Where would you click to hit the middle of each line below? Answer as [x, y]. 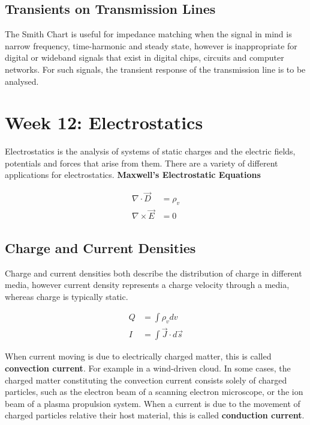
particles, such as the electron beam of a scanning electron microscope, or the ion [154, 392]
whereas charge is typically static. [67, 296]
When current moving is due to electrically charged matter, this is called [138, 356]
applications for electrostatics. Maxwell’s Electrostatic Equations [133, 175]
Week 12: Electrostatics [104, 122]
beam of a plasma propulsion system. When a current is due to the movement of [153, 403]
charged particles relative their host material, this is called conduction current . [155, 415]
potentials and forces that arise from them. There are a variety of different [142, 163]
